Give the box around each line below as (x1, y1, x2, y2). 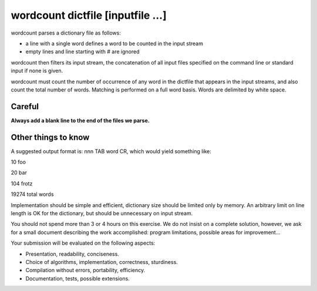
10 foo (11, 158, 26, 165)
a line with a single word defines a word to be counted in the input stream (25, 40, 204, 47)
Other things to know (11, 132, 90, 142)
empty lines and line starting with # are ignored (25, 48, 140, 55)
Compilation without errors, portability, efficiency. (25, 267, 146, 274)
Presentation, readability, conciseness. (25, 250, 120, 258)
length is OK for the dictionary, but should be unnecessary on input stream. (11, 210, 193, 217)
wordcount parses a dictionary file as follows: (11, 29, 122, 36)
